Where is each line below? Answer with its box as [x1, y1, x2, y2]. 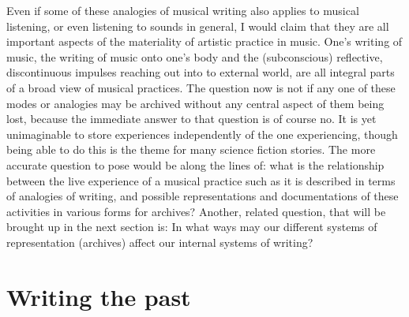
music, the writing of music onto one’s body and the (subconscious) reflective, [6, 48, 383, 65]
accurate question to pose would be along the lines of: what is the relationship [6, 156, 385, 173]
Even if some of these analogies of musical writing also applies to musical [6, 2, 359, 18]
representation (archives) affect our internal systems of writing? [6, 233, 313, 250]
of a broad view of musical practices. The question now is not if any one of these [6, 79, 396, 95]
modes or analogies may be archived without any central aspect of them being [6, 95, 385, 111]
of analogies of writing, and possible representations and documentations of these [6, 188, 399, 204]
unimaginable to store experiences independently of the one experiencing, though [6, 125, 398, 142]
